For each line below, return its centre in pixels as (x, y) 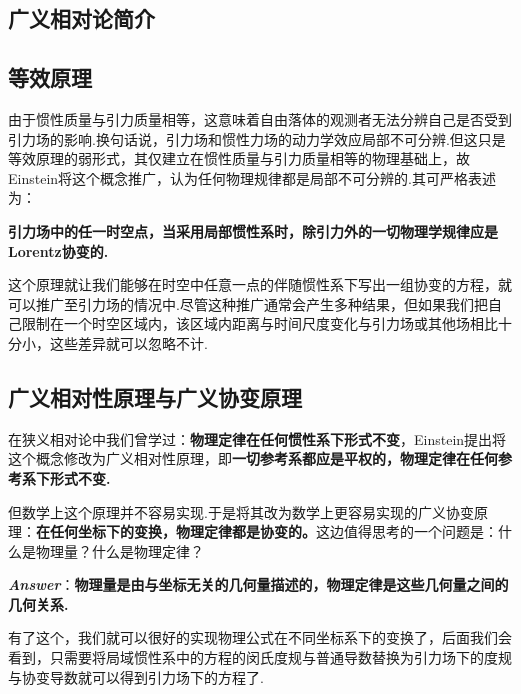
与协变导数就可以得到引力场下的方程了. (136, 676)
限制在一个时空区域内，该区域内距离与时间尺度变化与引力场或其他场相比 (259, 323)
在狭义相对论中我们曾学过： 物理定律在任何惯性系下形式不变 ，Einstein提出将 (257, 438)
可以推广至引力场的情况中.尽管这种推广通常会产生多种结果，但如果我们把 (248, 303)
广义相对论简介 (81, 18)
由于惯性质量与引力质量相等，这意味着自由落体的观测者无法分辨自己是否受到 (260, 118)
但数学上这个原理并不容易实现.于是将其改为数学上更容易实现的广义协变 (241, 511)
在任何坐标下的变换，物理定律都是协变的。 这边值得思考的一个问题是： (267, 531)
